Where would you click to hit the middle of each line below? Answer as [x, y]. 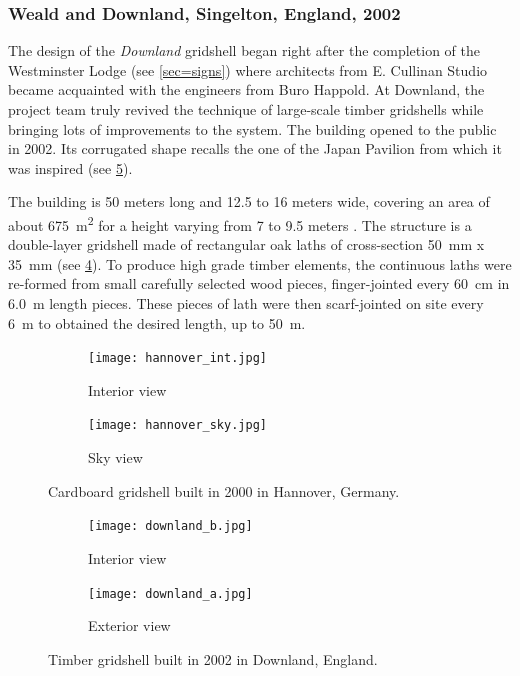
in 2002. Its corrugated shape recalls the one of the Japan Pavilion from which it [255, 148]
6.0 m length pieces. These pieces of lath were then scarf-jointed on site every [246, 303]
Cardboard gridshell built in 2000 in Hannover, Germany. [224, 490]
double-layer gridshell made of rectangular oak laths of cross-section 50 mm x [246, 244]
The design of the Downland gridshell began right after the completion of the [244, 50]
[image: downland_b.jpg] [170, 526]
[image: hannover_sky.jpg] [177, 425]
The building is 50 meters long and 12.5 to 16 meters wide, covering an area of [249, 201]
